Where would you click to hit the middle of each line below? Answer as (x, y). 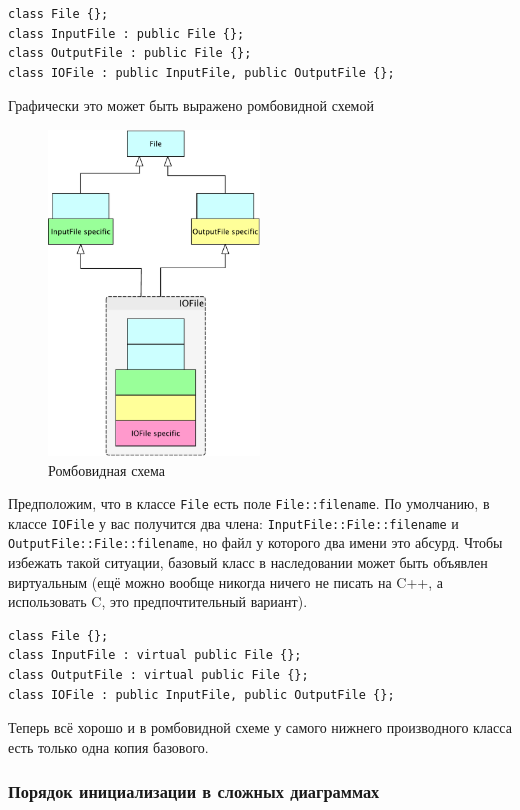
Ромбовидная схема (107, 469)
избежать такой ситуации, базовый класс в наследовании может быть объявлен (248, 562)
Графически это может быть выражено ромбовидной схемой (191, 105)
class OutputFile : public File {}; (130, 53)
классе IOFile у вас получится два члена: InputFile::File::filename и (233, 522)
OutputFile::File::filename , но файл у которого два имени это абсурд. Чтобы (255, 542)
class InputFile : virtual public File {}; (155, 655)
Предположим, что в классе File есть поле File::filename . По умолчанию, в (249, 503)
